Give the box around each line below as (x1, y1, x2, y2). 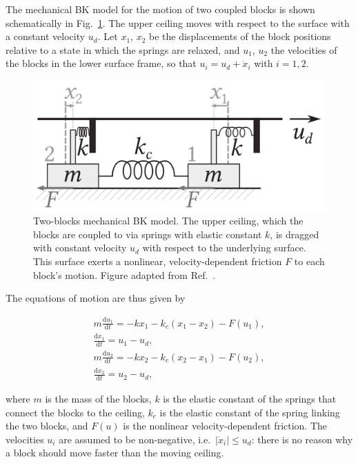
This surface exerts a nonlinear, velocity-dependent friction (33, 253, 282, 268)
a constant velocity (6, 29, 86, 43)
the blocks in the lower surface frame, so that (6, 56, 197, 70)
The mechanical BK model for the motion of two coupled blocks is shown (6, 2, 315, 16)
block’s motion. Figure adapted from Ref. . (33, 267, 216, 282)
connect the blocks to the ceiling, (6, 405, 145, 419)
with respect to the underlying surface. (142, 240, 306, 255)
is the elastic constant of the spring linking (159, 405, 340, 419)
